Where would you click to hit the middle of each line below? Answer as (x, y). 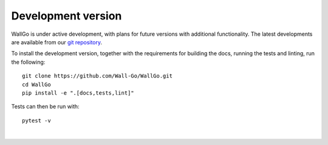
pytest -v (36, 120)
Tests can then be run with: (45, 107)
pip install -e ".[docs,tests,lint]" (78, 93)
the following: (28, 62)
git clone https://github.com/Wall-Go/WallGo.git (97, 76)
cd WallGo (36, 84)
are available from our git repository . (57, 42)
